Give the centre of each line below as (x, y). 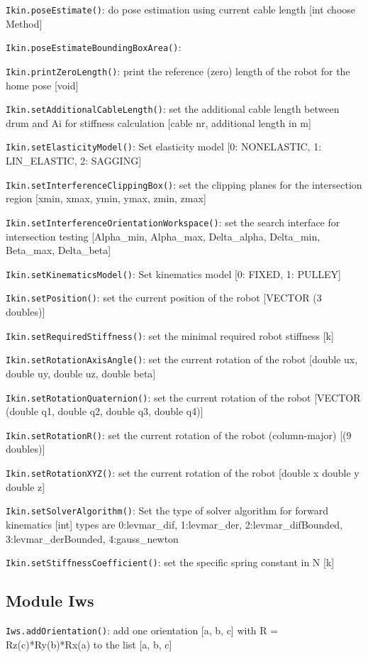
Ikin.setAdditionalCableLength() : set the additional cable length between (173, 109)
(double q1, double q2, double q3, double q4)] (105, 411)
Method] (24, 23)
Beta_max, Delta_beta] (58, 250)
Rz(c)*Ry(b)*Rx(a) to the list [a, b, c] (89, 644)
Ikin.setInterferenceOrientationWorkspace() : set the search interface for (173, 222)
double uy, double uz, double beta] (81, 373)
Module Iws (50, 601)
